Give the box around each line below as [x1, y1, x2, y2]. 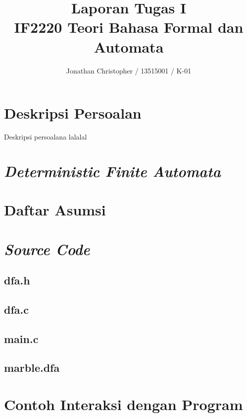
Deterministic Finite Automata [4, 160, 221, 181]
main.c [4, 331, 39, 346]
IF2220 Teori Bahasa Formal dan [14, 17, 244, 37]
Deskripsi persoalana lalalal [4, 132, 87, 142]
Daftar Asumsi [4, 200, 106, 220]
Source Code [4, 238, 90, 259]
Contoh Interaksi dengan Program [4, 394, 243, 415]
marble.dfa [4, 360, 60, 375]
